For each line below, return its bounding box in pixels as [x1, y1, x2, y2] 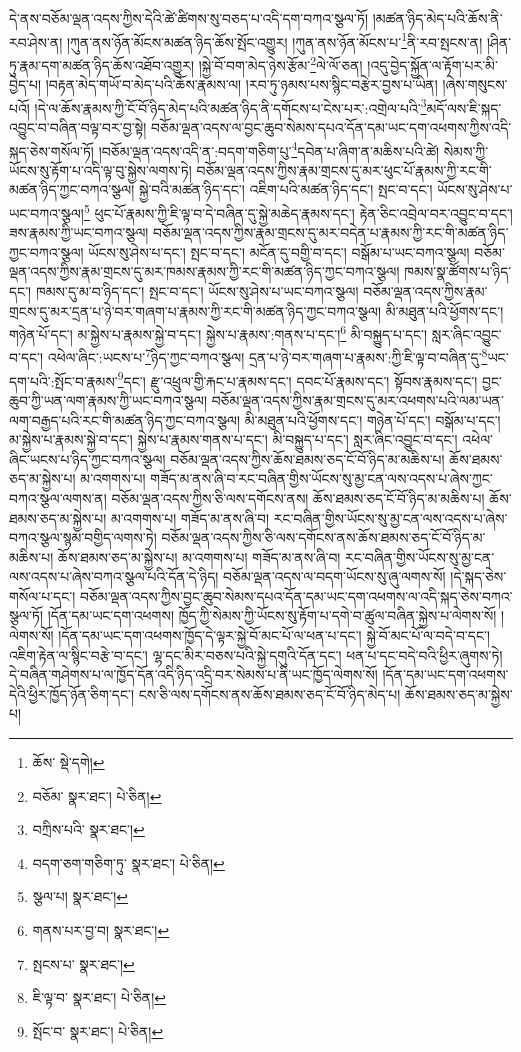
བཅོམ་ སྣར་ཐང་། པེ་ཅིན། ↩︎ [32, 785, 162, 806]
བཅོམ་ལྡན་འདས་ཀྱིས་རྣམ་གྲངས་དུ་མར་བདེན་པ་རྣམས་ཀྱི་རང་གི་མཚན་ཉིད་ [153, 222, 509, 243]
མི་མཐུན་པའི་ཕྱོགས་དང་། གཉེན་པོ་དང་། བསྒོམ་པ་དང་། [244, 409, 501, 430]
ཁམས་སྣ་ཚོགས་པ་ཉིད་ [404, 261, 512, 282]
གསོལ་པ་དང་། [9, 585, 76, 606]
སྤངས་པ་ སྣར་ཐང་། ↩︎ [32, 953, 135, 974]
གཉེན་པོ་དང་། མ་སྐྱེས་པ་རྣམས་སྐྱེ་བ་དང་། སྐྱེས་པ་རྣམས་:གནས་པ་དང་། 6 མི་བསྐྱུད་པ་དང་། [9, 321, 428, 344]
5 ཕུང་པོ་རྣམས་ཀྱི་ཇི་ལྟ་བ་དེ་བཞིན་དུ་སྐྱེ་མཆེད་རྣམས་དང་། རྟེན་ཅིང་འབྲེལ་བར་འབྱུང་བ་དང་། [83, 199, 513, 223]
